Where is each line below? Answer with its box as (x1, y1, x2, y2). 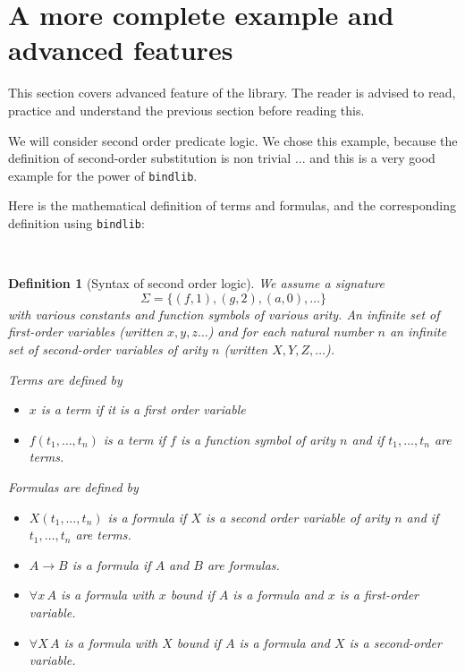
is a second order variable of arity (206, 507, 391, 526)
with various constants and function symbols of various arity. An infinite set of (8, 304, 440, 323)
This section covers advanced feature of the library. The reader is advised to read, (8, 83, 456, 102)
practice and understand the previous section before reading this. (8, 100, 365, 119)
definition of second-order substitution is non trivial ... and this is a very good (8, 149, 435, 167)
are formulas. (207, 555, 280, 574)
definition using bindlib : (8, 213, 145, 232)
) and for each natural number (207, 322, 374, 341)
